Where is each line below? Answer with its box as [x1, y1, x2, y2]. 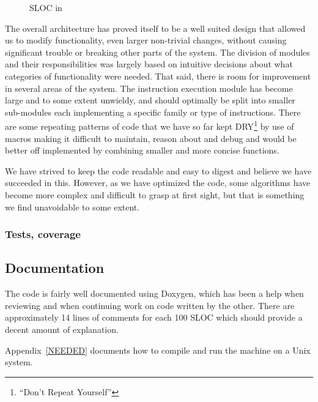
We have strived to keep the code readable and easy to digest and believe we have [5, 164, 312, 177]
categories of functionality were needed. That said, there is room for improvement [5, 69, 311, 82]
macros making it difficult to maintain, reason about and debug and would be [5, 132, 297, 144]
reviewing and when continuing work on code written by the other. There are [5, 299, 295, 311]
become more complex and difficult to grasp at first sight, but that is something [5, 188, 305, 201]
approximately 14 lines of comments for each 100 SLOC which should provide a [5, 311, 303, 324]
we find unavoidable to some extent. [5, 200, 140, 213]
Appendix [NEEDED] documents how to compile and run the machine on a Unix [5, 343, 311, 356]
